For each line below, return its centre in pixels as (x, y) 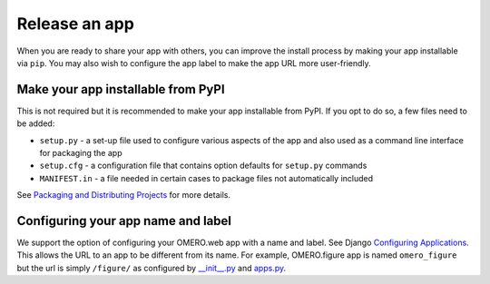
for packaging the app (81, 153)
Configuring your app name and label (124, 221)
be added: (36, 123)
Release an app (76, 24)
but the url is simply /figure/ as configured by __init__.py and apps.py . (151, 268)
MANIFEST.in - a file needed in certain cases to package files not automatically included (206, 178)
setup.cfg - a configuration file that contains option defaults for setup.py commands (203, 166)
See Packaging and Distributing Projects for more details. (124, 195)
